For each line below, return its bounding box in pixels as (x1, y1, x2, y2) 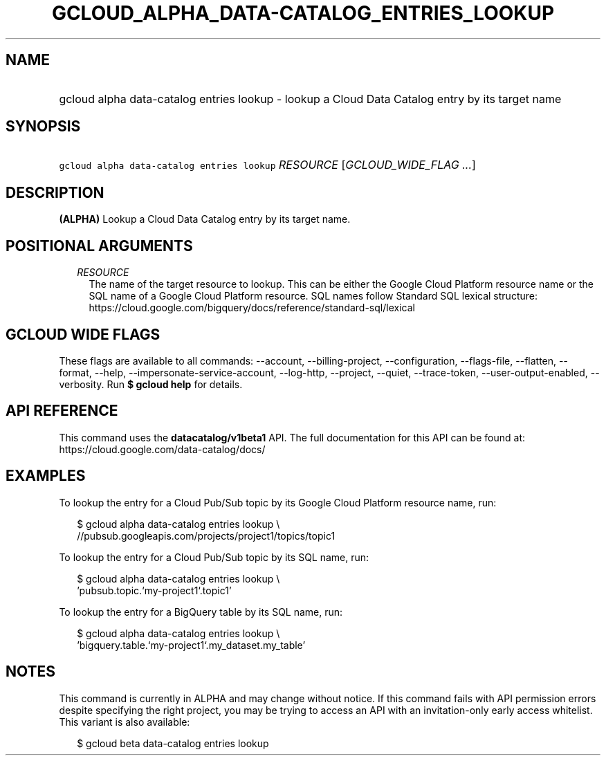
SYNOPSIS (6, 118, 81, 136)
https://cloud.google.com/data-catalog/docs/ (59, 443, 266, 455)
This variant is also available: (59, 715, 190, 728)
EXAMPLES (6, 467, 86, 485)
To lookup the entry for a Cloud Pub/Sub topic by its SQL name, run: (59, 551, 369, 563)
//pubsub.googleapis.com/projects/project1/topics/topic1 (77, 529, 336, 542)
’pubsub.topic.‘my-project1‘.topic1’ (77, 584, 232, 596)
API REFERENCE (6, 402, 118, 420)
